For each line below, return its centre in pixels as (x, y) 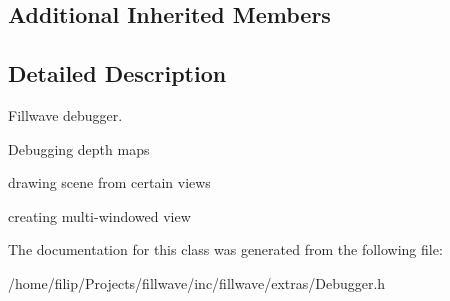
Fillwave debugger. (65, 114)
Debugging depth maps (79, 148)
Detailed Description (117, 73)
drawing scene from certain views (109, 182)
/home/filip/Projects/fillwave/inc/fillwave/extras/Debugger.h (197, 282)
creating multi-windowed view (99, 215)
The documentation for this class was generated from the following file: (225, 249)
